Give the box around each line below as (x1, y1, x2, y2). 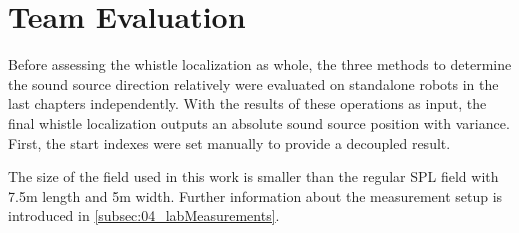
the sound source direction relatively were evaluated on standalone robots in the (8, 73, 499, 94)
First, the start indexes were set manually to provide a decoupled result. (8, 132, 451, 153)
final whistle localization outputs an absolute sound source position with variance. (8, 112, 510, 133)
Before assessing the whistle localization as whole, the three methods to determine (8, 54, 512, 75)
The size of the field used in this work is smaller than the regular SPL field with (8, 166, 499, 187)
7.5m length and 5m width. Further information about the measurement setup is (8, 185, 503, 206)
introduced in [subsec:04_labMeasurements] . (8, 205, 280, 226)
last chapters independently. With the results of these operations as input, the (8, 93, 487, 114)
